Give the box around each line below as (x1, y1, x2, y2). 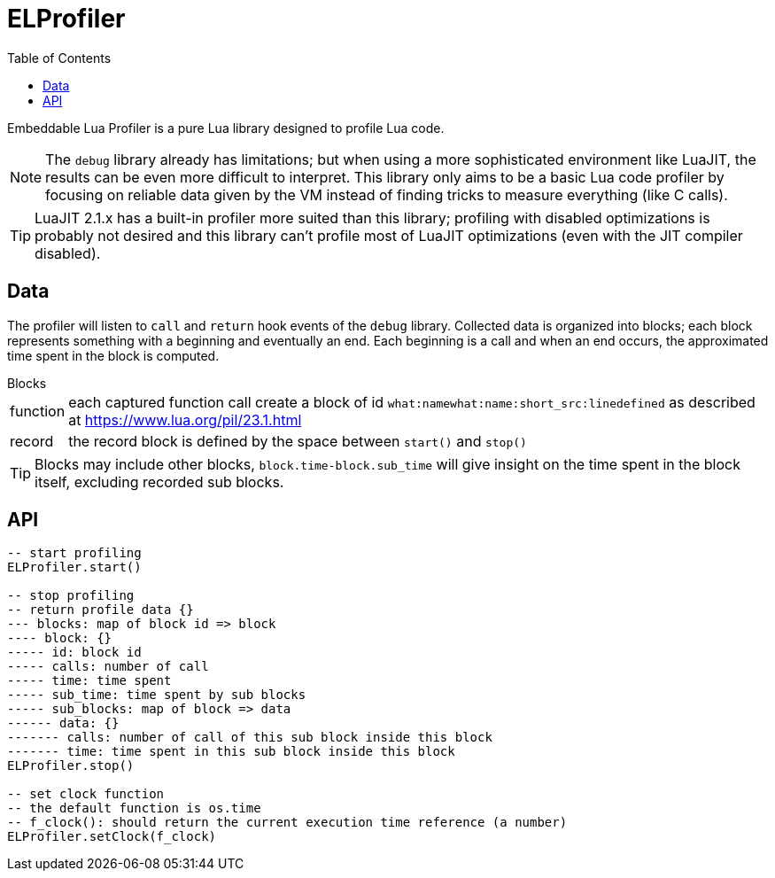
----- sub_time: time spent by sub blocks (7, 688, 306, 703)
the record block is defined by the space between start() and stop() (68, 431, 527, 450)
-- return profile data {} (7, 602, 194, 618)
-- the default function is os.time (7, 801, 261, 816)
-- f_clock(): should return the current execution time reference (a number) (7, 815, 568, 830)
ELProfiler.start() (7, 560, 142, 575)
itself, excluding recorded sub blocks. (35, 472, 284, 491)
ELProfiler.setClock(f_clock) (7, 829, 217, 844)
